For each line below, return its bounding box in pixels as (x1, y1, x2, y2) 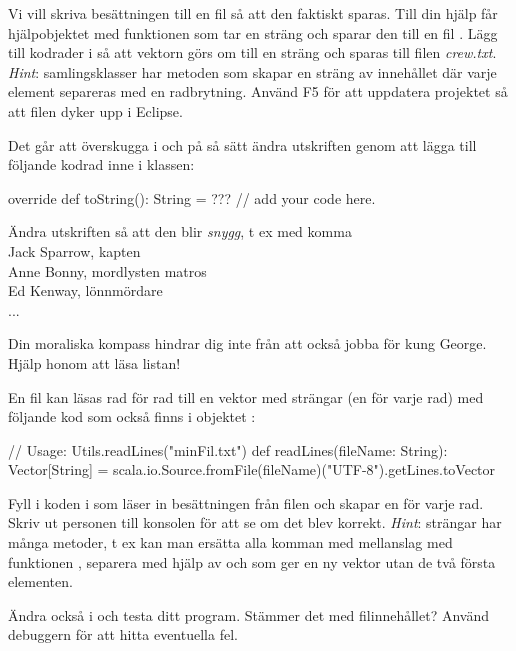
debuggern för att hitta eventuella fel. (8, 624, 238, 645)
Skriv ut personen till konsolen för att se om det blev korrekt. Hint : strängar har (8, 512, 502, 533)
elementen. (8, 571, 73, 592)
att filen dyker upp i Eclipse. (8, 100, 183, 121)
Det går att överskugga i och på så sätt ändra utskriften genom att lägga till (8, 134, 477, 155)
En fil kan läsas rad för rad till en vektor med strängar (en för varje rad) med (8, 386, 484, 407)
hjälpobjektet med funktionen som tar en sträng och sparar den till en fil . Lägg (8, 22, 498, 43)
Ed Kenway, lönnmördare (8, 280, 163, 301)
